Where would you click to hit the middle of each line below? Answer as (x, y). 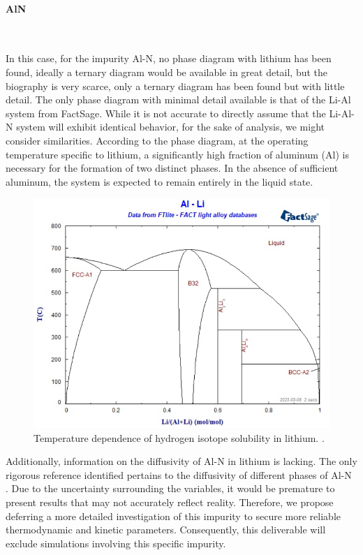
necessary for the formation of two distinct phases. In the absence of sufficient (172, 168)
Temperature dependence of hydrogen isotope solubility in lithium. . (179, 437)
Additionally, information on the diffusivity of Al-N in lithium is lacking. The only (181, 461)
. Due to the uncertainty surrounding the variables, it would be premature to (170, 488)
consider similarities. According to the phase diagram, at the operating (157, 140)
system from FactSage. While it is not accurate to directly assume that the (166, 113)
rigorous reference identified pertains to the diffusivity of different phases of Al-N (179, 474)
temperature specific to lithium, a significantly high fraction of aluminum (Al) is (177, 154)
